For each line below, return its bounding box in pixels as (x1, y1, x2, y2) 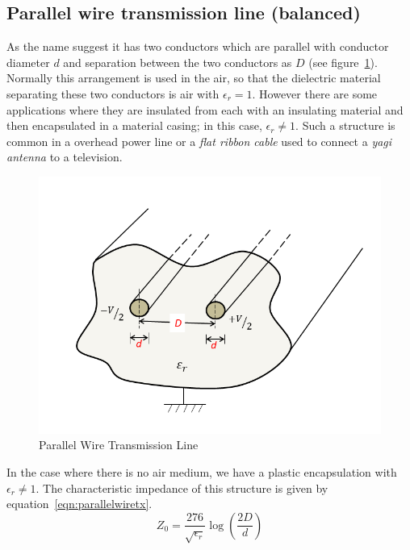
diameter (6, 53, 50, 70)
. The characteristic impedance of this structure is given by (36, 479, 328, 496)
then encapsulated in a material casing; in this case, (6, 117, 262, 134)
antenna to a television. (6, 148, 123, 165)
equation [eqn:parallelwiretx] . (6, 495, 153, 512)
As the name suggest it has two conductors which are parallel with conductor (6, 38, 389, 55)
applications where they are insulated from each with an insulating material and (6, 101, 404, 118)
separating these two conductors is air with (6, 85, 220, 102)
